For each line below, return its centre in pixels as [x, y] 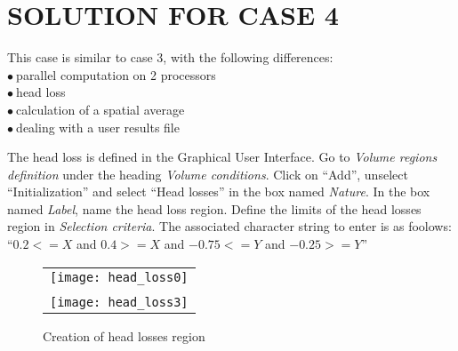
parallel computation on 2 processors [116, 74]
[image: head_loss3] [119, 302]
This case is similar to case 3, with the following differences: [170, 57]
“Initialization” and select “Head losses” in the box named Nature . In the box [219, 191]
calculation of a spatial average [100, 109]
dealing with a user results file [98, 127]
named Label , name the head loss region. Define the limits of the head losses [214, 208]
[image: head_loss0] [119, 277]
